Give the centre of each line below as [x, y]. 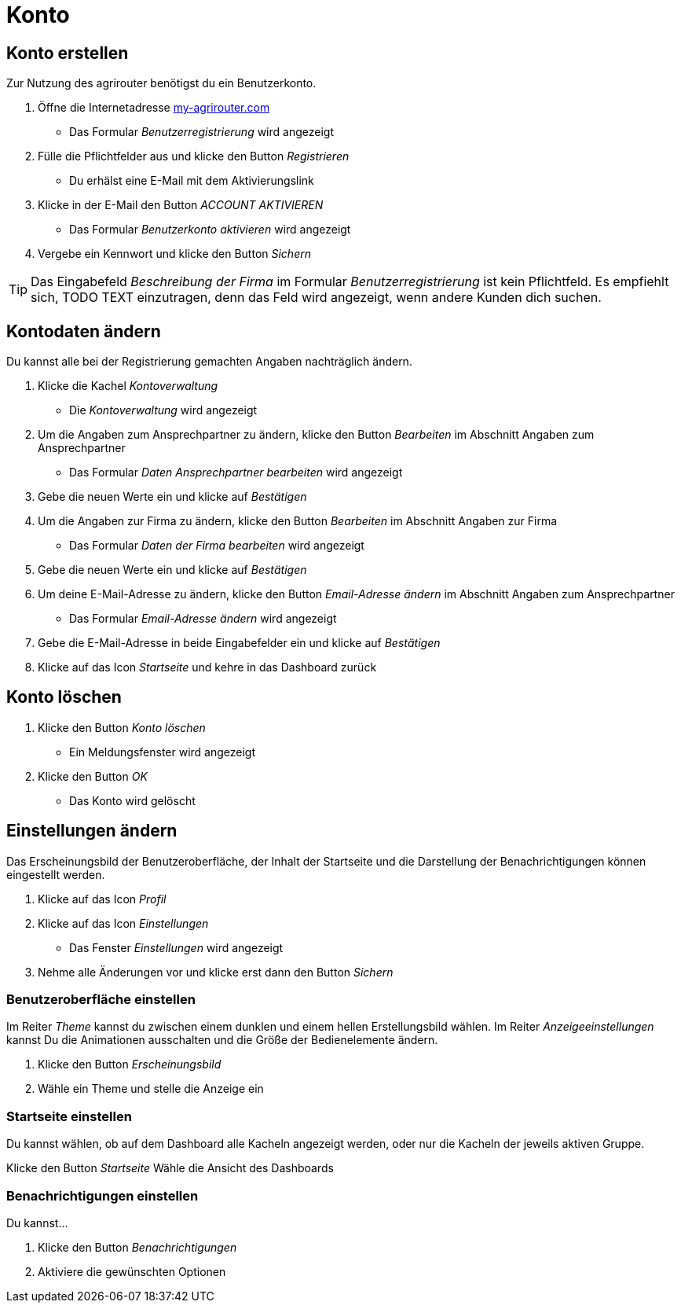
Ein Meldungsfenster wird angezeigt [163, 752]
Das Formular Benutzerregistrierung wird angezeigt [201, 132]
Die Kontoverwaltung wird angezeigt [163, 410]
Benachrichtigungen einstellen [103, 1195]
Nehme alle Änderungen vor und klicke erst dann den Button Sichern [216, 972]
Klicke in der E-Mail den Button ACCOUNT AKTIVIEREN [181, 205]
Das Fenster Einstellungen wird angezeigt [176, 947]
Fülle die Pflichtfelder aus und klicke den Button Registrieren [194, 156]
